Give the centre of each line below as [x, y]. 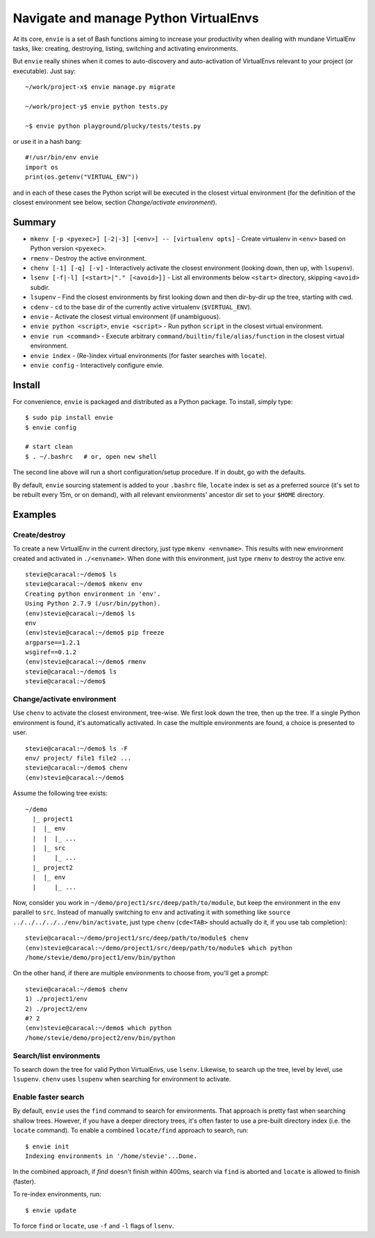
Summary [34, 222]
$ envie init [47, 1146]
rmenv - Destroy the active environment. [88, 258]
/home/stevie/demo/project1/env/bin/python [100, 958]
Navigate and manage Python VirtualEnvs [136, 18]
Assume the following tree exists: [60, 793]
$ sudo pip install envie [69, 418]
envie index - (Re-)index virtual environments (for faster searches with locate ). [148, 355]
